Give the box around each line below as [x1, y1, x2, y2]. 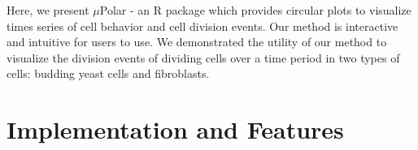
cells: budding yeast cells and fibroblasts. [7, 65, 210, 82]
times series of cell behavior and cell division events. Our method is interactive [7, 17, 398, 34]
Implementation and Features [7, 113, 344, 146]
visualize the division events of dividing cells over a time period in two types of [7, 49, 400, 66]
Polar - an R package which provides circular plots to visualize [99, 2, 411, 18]
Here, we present [7, 2, 89, 18]
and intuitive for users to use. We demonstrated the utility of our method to [7, 33, 387, 50]
